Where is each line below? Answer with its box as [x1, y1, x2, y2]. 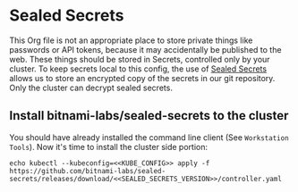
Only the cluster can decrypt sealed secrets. [9, 82, 173, 93]
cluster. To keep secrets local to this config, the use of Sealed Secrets [9, 63, 267, 74]
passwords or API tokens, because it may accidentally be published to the [9, 44, 282, 54]
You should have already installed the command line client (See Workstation [9, 131, 289, 143]
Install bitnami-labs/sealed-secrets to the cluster [9, 108, 289, 123]
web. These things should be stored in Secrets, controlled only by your [9, 54, 270, 64]
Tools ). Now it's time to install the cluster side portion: [9, 141, 209, 152]
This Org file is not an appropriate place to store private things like [9, 35, 253, 46]
